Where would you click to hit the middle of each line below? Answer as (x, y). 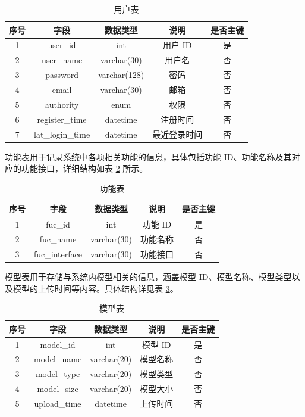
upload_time (58, 403)
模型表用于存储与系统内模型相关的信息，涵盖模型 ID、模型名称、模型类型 (148, 276)
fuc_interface (58, 253)
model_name (58, 359)
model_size (58, 389)
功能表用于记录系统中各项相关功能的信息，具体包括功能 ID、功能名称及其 (148, 156)
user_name (62, 60)
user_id (62, 45)
